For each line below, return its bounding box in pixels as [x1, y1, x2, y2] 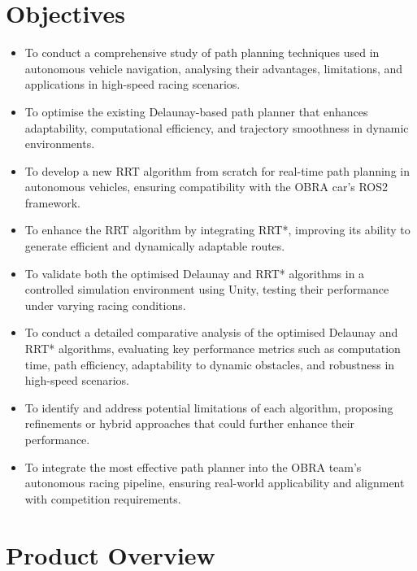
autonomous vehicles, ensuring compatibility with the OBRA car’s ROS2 [24, 178, 389, 195]
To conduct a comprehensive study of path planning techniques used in [24, 44, 380, 61]
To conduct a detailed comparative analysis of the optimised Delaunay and [24, 324, 398, 341]
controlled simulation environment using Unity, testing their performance [24, 281, 389, 298]
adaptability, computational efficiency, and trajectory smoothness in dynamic [24, 119, 409, 136]
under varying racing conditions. [24, 296, 186, 313]
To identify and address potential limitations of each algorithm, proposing [24, 399, 393, 416]
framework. [24, 194, 80, 211]
